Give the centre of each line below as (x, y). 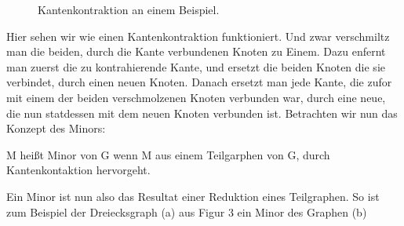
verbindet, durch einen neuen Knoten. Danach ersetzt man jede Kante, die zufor (199, 82)
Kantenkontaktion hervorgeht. (78, 170)
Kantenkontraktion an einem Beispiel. (129, 9)
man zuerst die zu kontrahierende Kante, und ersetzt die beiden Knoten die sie (196, 66)
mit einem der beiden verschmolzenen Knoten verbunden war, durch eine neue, (196, 97)
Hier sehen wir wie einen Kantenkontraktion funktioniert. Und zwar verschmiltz (198, 36)
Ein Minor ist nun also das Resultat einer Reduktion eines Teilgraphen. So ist (193, 196)
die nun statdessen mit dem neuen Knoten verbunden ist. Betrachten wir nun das (202, 113)
